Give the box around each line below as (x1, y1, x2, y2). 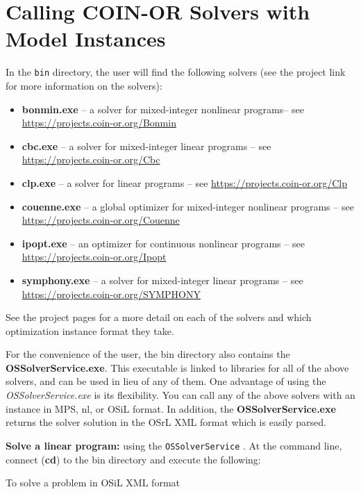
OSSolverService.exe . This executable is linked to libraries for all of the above (6, 360, 349, 374)
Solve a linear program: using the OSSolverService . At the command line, (6, 438, 342, 452)
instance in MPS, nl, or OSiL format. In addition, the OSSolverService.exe (6, 401, 336, 415)
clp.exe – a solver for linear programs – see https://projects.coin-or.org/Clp (22, 175, 348, 190)
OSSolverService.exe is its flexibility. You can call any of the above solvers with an (6, 388, 355, 402)
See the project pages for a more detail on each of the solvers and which (6, 310, 312, 324)
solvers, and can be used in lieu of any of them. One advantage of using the (6, 374, 326, 388)
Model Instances (6, 24, 166, 53)
